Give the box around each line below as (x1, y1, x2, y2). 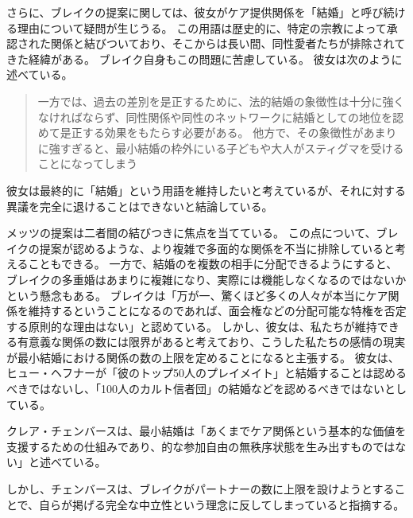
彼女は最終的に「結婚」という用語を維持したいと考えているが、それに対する (6, 181, 407, 198)
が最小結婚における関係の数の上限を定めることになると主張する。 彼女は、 (6, 349, 399, 365)
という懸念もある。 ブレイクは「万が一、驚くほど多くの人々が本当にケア (6, 286, 388, 303)
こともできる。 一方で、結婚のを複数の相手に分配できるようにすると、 (28, 255, 398, 272)
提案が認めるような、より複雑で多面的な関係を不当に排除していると (39, 240, 396, 256)
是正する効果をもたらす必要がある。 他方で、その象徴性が (60, 124, 364, 141)
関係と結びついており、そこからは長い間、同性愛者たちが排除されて (50, 35, 406, 52)
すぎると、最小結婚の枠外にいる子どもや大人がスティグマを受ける (60, 139, 404, 156)
